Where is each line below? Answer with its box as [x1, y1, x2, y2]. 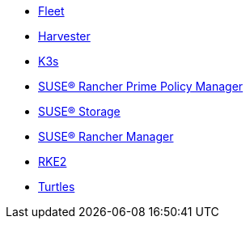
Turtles [38, 180, 75, 193]
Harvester [38, 29, 91, 43]
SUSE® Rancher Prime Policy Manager [38, 79, 244, 93]
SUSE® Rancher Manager [38, 129, 174, 143]
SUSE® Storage [38, 104, 121, 118]
